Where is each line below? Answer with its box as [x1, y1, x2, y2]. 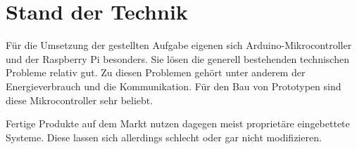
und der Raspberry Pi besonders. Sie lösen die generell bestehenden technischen [6, 51, 349, 66]
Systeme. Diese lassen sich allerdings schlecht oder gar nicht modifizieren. [6, 129, 322, 144]
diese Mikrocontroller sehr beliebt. [6, 92, 154, 107]
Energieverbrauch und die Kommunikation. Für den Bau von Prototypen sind [6, 78, 342, 93]
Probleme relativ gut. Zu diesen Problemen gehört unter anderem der [6, 65, 306, 80]
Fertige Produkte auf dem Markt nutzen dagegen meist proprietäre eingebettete [6, 116, 350, 131]
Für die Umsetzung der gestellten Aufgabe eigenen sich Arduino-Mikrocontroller [6, 38, 352, 52]
